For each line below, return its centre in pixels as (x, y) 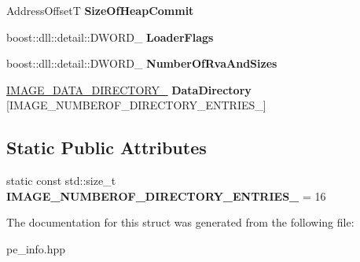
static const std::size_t (61, 181)
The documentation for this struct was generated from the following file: (180, 222)
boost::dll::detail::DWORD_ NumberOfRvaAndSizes (142, 63)
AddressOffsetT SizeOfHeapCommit (100, 10)
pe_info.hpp (36, 248)
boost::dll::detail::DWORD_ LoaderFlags (110, 37)
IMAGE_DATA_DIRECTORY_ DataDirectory (129, 89)
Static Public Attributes (107, 148)
